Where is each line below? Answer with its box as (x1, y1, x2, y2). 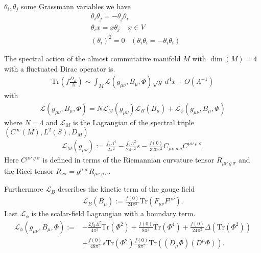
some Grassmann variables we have (21, 1, 131, 11)
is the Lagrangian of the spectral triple (73, 117, 194, 127)
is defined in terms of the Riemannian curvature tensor (42, 154, 215, 165)
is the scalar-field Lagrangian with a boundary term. (31, 208, 196, 219)
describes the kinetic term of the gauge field (57, 183, 195, 194)
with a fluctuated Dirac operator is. (4, 63, 115, 74)
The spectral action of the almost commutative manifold (4, 53, 181, 63)
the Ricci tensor (4, 165, 54, 176)
